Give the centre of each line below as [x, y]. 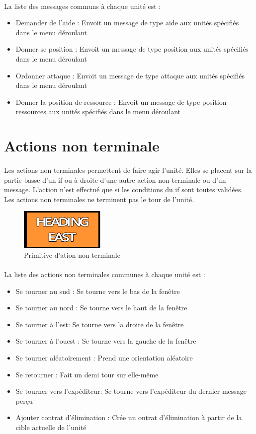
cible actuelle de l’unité [51, 427]
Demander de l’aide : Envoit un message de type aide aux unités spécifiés [127, 23]
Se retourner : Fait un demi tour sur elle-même [87, 374]
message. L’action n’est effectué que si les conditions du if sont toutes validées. [124, 189]
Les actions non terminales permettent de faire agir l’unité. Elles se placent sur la [128, 170]
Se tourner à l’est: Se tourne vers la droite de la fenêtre [100, 324]
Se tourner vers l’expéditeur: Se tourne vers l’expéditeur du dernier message [131, 391]
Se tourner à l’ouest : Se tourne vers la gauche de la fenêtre [106, 341]
